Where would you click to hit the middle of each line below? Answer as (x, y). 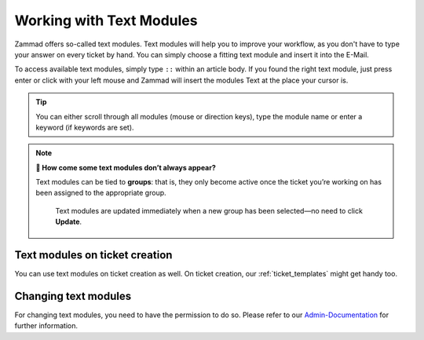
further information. (46, 326)
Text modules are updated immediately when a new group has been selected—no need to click (209, 210)
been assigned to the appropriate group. (101, 193)
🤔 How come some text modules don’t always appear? (126, 167)
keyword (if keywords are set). (85, 127)
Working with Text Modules (106, 20)
